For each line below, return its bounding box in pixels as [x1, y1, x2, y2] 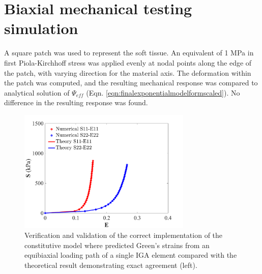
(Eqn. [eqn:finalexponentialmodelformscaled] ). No [86, 87, 240, 98]
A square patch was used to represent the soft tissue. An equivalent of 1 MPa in [4, 47, 254, 58]
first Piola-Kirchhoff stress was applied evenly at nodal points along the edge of [4, 57, 252, 68]
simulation [4, 18, 78, 39]
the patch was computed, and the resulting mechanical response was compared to [4, 77, 258, 88]
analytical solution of [4, 87, 70, 98]
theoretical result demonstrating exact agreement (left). [24, 259, 197, 270]
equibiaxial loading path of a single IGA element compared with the [24, 250, 237, 260]
